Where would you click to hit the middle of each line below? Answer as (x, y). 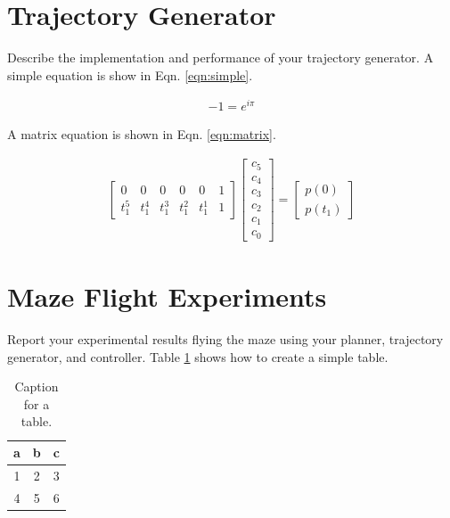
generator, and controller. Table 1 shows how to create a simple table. (198, 356)
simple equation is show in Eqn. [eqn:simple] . (130, 74)
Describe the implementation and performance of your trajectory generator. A (221, 58)
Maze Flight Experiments (167, 296)
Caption (37, 386)
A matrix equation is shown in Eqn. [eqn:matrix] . (142, 134)
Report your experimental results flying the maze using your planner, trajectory (225, 339)
